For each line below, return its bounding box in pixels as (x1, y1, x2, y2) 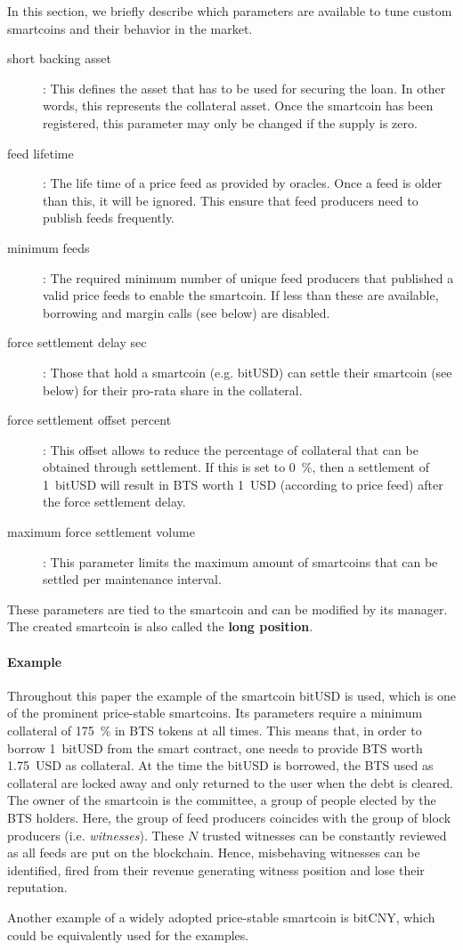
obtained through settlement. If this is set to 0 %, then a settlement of (43, 458, 429, 476)
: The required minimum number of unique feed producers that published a (43, 268, 454, 287)
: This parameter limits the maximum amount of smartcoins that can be (43, 552, 438, 571)
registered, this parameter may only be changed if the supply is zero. (43, 113, 418, 132)
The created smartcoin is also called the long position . (7, 617, 313, 636)
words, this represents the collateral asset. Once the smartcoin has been (43, 96, 434, 115)
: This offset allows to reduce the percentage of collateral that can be (43, 440, 418, 459)
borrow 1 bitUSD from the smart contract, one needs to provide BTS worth (7, 738, 423, 757)
